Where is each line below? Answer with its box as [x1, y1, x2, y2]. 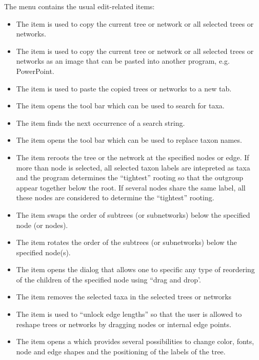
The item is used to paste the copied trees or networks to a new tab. [16, 83, 232, 93]
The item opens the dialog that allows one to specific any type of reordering [16, 264, 255, 275]
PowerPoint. [16, 65, 54, 76]
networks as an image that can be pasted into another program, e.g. [16, 55, 230, 66]
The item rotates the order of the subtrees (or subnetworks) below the [16, 237, 237, 248]
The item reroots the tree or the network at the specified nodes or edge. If [16, 151, 249, 162]
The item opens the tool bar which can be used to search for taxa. [16, 100, 225, 111]
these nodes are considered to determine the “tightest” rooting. [16, 192, 214, 203]
